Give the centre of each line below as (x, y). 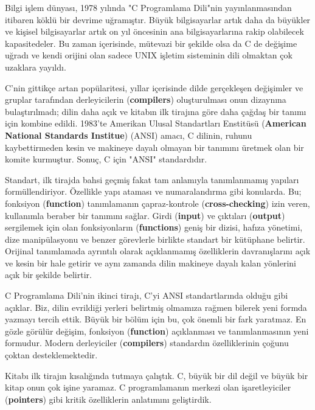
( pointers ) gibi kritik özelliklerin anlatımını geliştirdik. (108, 399)
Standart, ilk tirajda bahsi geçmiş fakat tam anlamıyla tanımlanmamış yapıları (152, 179)
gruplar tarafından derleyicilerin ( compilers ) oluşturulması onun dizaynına (146, 99)
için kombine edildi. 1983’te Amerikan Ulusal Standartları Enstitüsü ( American (156, 123)
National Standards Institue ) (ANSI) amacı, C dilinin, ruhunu (129, 135)
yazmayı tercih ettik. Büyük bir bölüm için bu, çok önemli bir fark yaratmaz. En (156, 319)
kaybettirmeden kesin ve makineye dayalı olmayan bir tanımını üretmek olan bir (154, 147)
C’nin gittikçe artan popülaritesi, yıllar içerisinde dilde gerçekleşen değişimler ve (154, 87)
